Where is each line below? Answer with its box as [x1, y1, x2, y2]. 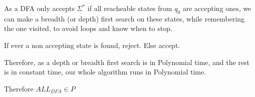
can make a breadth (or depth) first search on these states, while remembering [4, 13, 245, 23]
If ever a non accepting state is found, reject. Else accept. [4, 39, 180, 50]
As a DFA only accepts [4, 3, 75, 13]
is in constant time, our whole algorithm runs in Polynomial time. [4, 66, 206, 77]
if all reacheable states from [87, 3, 172, 13]
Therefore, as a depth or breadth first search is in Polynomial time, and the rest [4, 56, 250, 67]
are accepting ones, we [182, 3, 251, 13]
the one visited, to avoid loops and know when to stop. [4, 23, 172, 33]
